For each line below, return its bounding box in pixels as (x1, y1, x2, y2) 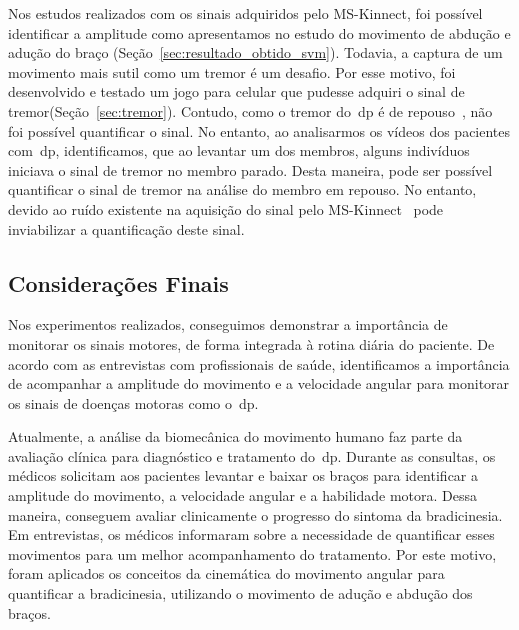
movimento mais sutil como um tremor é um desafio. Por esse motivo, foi (8, 61, 456, 82)
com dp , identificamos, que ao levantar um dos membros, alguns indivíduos (8, 140, 470, 161)
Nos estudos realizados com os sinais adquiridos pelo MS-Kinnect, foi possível (8, 3, 483, 23)
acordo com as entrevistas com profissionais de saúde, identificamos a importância (8, 353, 510, 374)
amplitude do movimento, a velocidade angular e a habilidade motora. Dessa (8, 485, 478, 506)
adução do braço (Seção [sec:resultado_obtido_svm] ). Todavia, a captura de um (8, 42, 503, 63)
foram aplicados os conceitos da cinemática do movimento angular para (8, 563, 445, 584)
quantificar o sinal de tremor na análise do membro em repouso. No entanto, (8, 179, 477, 200)
